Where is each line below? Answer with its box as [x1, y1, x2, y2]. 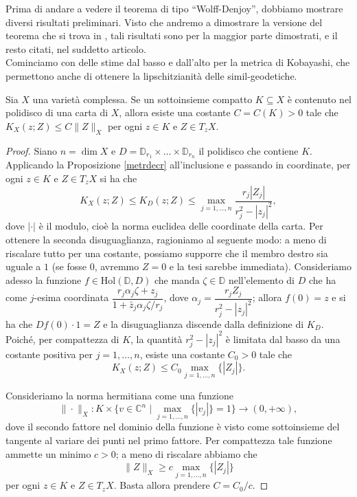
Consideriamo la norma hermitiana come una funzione [5, 388, 233, 402]
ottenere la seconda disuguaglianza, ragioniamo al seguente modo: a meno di [5, 232, 327, 246]
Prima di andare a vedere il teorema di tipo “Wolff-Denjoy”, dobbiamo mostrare [5, 1, 343, 15]
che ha [308, 272, 336, 287]
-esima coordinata [34, 290, 109, 305]
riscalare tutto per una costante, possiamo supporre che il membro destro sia [5, 245, 328, 260]
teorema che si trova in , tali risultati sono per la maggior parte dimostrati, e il [5, 28, 338, 43]
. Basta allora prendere [113, 478, 210, 492]
